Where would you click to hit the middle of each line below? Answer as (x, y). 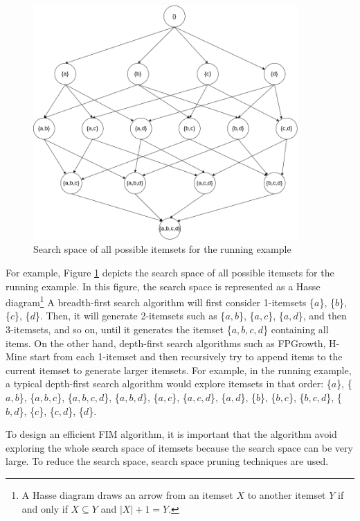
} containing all (296, 329)
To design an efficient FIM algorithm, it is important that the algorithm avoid (171, 434)
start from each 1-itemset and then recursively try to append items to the (186, 356)
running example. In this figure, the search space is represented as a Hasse (163, 286)
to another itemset (287, 494)
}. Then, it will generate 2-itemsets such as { (130, 316)
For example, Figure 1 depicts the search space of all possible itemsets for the (170, 273)
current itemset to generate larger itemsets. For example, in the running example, (179, 370)
